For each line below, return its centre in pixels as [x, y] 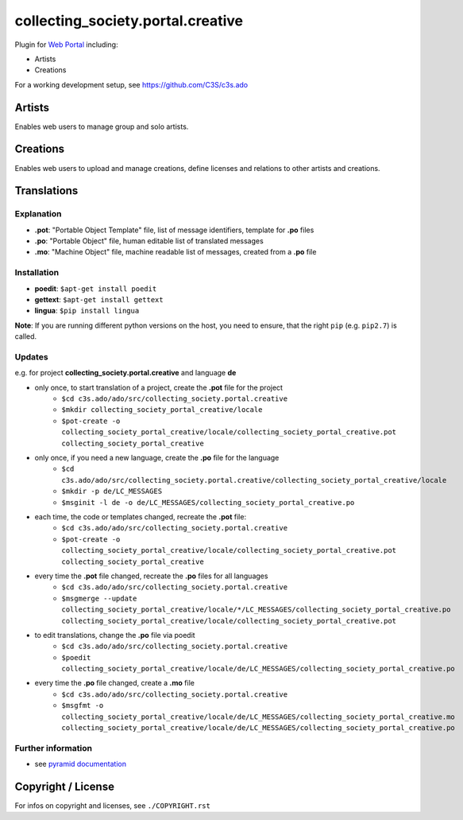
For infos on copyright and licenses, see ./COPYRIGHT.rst [112, 806]
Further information [54, 748]
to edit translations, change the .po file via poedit [115, 635]
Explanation [38, 214]
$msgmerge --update [99, 598]
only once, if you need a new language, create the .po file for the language [157, 458]
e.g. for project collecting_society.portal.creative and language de [125, 373]
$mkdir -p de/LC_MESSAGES [112, 492]
